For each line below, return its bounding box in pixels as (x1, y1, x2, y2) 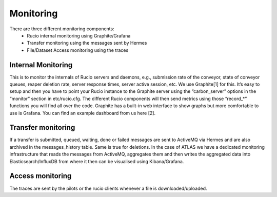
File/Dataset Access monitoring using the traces (27, 47, 129, 53)
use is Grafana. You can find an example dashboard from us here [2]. (9, 110, 156, 116)
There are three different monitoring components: (9, 26, 115, 32)
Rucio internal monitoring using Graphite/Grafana (27, 32, 131, 38)
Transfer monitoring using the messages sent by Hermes (27, 40, 147, 46)
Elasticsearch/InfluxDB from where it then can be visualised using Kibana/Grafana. (9, 158, 184, 164)
